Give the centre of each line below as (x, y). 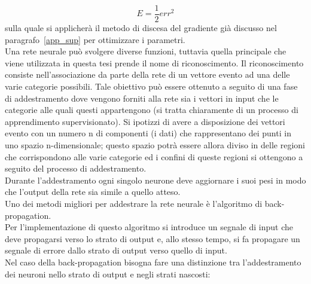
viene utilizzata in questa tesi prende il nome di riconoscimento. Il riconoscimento (154, 62)
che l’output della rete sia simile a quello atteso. (93, 192)
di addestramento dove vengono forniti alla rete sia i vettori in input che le (142, 98)
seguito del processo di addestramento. (76, 168)
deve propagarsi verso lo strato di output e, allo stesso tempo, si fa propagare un (153, 238)
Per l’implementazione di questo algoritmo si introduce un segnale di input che (149, 227)
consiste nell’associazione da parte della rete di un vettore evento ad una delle (147, 74)
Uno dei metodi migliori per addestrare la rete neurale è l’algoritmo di (134, 203)
